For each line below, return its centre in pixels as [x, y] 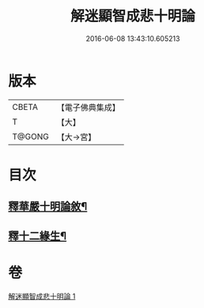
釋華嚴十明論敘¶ [48, 207]
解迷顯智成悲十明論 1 [42, 296]
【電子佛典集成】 [88, 107]
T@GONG [30, 137]
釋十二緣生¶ [38, 236]
